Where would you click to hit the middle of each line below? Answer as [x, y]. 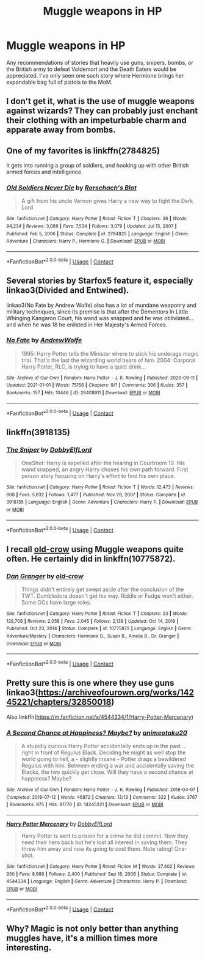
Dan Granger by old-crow [45, 576]
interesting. [29, 948]
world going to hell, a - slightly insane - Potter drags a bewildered [103, 759]
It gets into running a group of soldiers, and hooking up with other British [98, 166]
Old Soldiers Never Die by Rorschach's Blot [72, 188]
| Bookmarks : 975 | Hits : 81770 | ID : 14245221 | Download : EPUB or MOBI [85, 805]
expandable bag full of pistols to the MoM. [59, 82]
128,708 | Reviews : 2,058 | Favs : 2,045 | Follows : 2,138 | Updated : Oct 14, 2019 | [92, 621]
